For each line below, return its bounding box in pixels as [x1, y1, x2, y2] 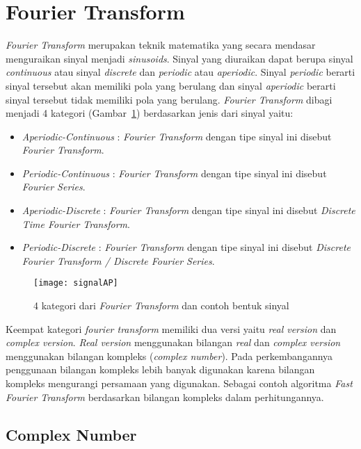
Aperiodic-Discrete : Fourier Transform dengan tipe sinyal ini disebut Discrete [22, 203, 355, 218]
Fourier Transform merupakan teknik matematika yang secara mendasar [6, 38, 316, 52]
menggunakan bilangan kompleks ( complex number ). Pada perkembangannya [6, 348, 333, 363]
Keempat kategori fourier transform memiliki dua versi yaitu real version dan [6, 321, 337, 336]
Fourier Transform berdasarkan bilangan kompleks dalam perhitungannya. [6, 389, 324, 404]
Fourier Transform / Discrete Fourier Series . [22, 253, 215, 268]
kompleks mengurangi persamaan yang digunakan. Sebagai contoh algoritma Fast [6, 376, 353, 391]
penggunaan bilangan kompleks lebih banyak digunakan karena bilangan [6, 362, 315, 377]
